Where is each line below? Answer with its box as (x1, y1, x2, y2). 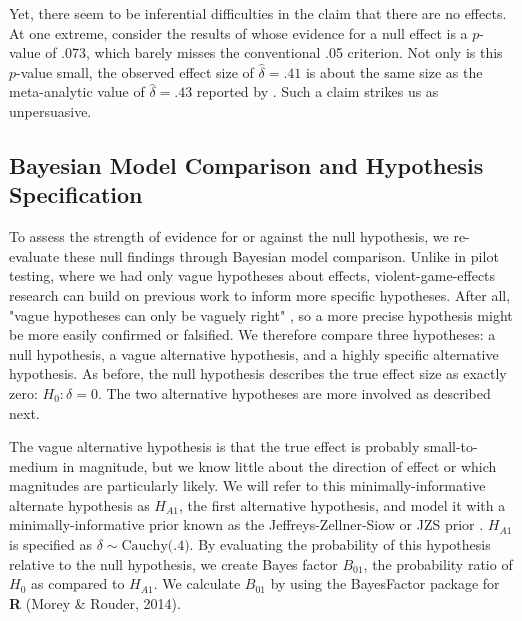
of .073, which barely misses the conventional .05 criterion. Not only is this (45, 42, 503, 63)
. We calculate (153, 573, 241, 594)
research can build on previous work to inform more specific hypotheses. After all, (9, 284, 511, 305)
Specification (9, 179, 143, 210)
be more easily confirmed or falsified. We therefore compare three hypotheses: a (9, 324, 496, 345)
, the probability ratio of (363, 553, 513, 574)
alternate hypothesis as (9, 494, 150, 515)
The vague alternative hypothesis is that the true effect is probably (9, 436, 420, 457)
